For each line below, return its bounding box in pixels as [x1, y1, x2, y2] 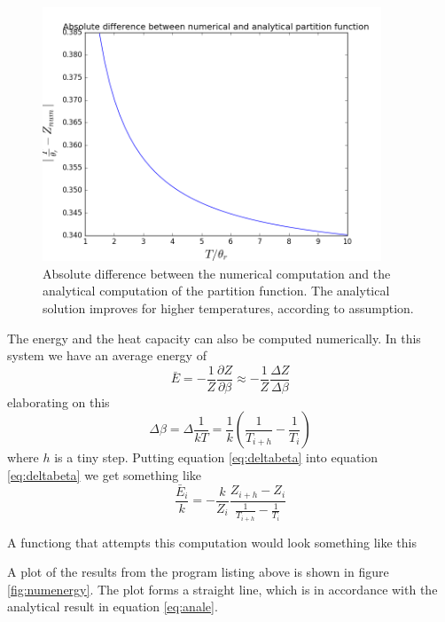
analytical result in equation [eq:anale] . [7, 597, 218, 616]
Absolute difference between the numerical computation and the [43, 264, 391, 282]
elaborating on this [7, 392, 110, 411]
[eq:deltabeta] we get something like [7, 466, 202, 484]
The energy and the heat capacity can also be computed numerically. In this [7, 328, 421, 347]
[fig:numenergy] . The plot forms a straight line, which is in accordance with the [7, 579, 438, 598]
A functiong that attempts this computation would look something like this [7, 532, 417, 551]
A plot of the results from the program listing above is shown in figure [7, 563, 389, 581]
